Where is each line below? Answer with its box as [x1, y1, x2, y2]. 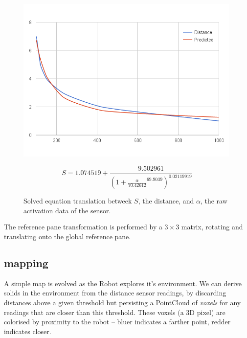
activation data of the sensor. [23, 205, 111, 215]
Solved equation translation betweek [23, 196, 132, 206]
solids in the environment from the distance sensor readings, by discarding [4, 288, 226, 298]
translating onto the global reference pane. [4, 231, 131, 242]
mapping [4, 255, 48, 270]
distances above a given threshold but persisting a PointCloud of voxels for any [4, 297, 241, 308]
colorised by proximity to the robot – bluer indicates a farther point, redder [4, 316, 231, 327]
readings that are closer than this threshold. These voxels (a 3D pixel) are [4, 307, 225, 317]
